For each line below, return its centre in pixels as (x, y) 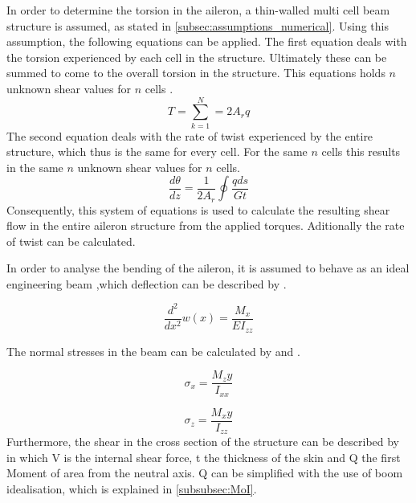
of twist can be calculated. (71, 241)
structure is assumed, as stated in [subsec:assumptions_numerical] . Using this (198, 25)
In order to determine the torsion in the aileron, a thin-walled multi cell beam (198, 10)
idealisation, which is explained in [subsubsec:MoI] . (132, 488)
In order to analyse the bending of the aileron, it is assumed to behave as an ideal (208, 268)
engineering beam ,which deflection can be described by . (147, 283)
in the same (35, 167)
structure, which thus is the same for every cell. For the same (157, 151)
